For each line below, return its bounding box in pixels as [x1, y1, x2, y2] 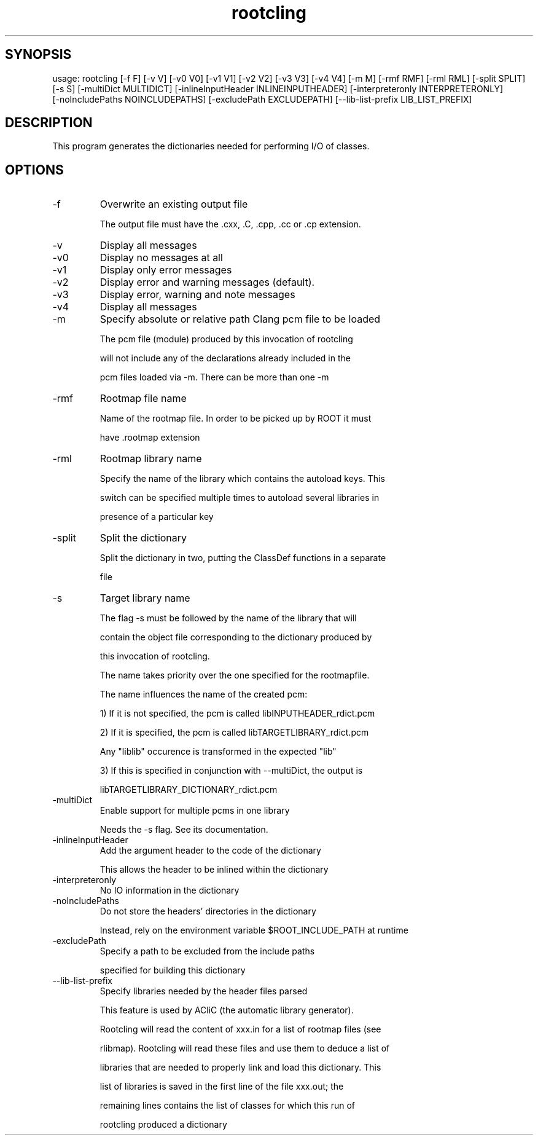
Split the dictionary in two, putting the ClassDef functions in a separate [99, 552, 386, 564]
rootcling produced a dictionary [99, 1119, 227, 1130]
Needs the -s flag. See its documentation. [99, 824, 268, 835]
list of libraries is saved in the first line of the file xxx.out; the [99, 1081, 344, 1092]
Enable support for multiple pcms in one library [99, 805, 290, 816]
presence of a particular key [99, 511, 214, 522]
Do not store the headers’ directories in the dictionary [99, 906, 316, 917]
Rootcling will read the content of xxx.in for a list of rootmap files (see [99, 1024, 381, 1035]
